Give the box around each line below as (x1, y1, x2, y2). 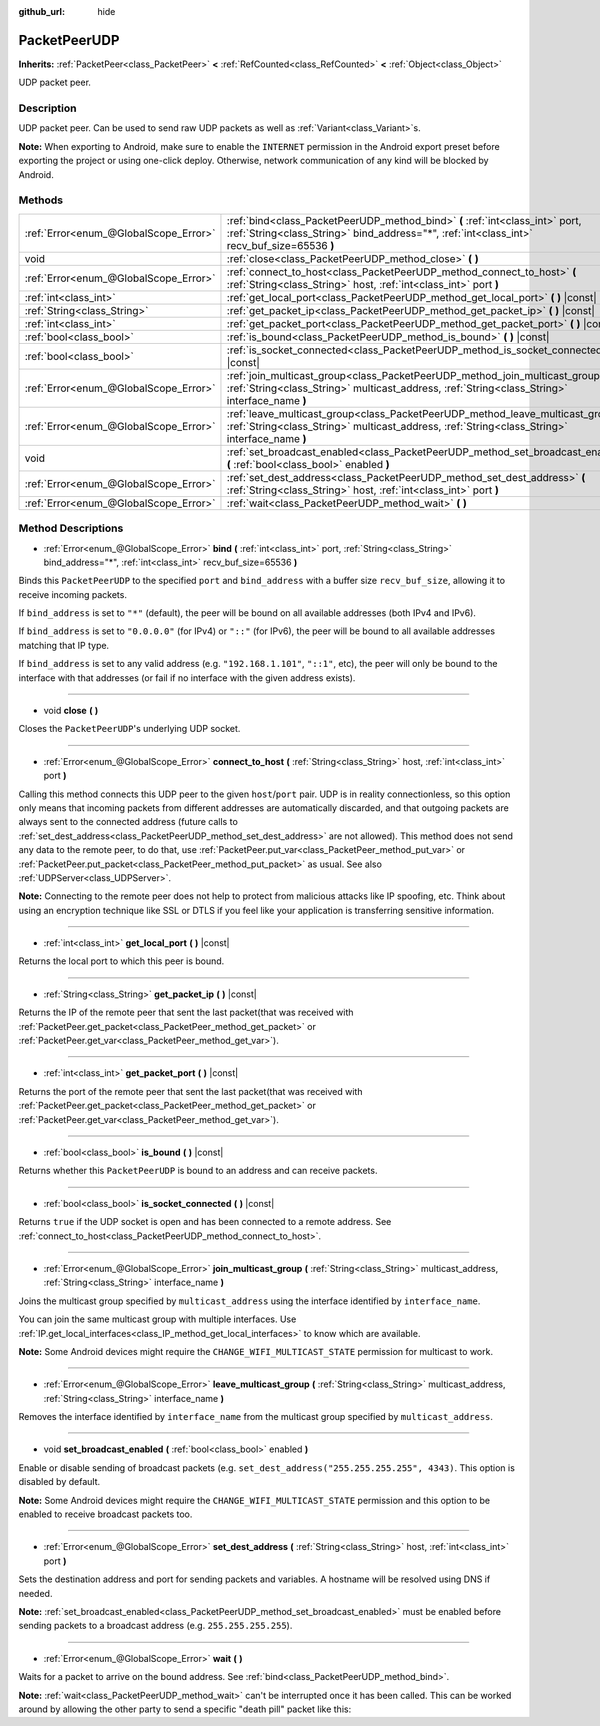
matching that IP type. (18, 639, 110, 651)
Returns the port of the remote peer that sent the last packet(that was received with (18, 1085, 363, 1097)
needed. (18, 1587, 53, 1599)
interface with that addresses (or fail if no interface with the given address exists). (18, 671, 356, 684)
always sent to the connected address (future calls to (18, 816, 239, 828)
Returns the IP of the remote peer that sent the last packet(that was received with (18, 1006, 354, 1019)
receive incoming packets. (18, 588, 127, 600)
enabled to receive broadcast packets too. (18, 1508, 193, 1520)
